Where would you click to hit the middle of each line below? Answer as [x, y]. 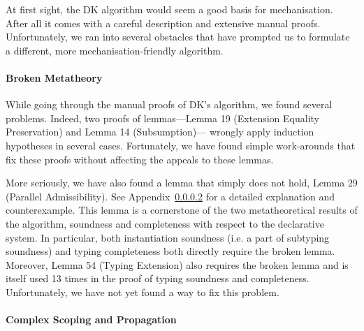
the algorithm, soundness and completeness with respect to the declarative [165, 223]
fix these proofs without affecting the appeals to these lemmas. [140, 159]
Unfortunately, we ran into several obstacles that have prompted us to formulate [178, 37]
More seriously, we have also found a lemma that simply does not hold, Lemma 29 [182, 183]
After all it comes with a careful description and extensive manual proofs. [163, 23]
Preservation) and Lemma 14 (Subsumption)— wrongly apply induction [160, 132]
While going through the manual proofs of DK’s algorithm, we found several [169, 104]
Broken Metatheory [54, 77]
